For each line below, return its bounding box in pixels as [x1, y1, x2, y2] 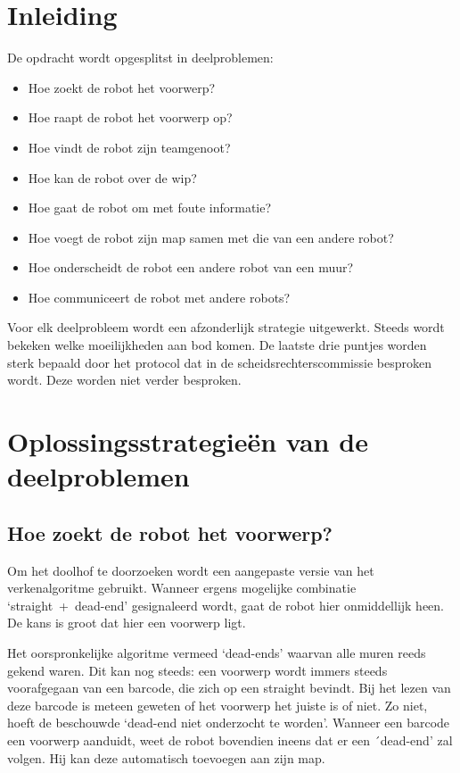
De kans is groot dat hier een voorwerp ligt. [7, 613, 246, 632]
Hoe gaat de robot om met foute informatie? [28, 198, 272, 217]
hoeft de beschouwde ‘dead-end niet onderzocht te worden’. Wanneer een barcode [7, 713, 450, 732]
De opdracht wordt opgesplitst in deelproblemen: [7, 48, 274, 67]
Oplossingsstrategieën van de [7, 423, 368, 460]
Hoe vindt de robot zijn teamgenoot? [28, 137, 231, 156]
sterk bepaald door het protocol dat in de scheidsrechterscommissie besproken [7, 353, 431, 371]
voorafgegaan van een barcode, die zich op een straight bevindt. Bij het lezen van [7, 678, 451, 697]
